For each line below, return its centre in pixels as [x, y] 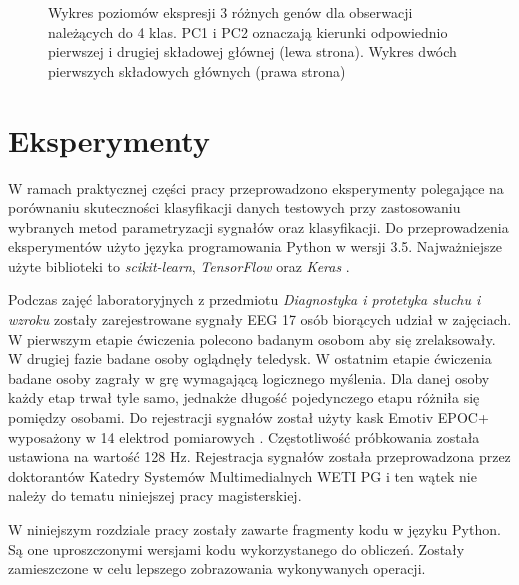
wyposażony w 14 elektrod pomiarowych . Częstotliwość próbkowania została [244, 436]
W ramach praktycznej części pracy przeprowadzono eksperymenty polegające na [256, 187]
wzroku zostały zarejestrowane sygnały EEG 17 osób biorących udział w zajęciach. [260, 319]
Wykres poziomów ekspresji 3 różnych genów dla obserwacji [230, 12]
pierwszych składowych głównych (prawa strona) [197, 70]
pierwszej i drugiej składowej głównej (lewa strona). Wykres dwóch [252, 51]
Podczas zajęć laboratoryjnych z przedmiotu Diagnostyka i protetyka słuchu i [244, 299]
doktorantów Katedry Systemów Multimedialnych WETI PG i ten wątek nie [242, 475]
